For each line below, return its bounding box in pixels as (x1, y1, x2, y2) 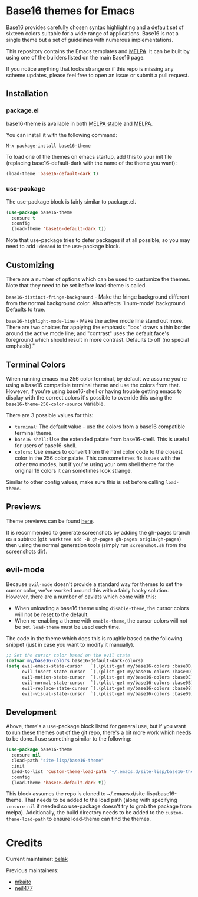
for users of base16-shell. (14, 441, 77, 449)
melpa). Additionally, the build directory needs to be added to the (6, 809, 164, 816)
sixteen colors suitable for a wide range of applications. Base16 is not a (6, 30, 179, 37)
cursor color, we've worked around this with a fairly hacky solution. (6, 587, 169, 594)
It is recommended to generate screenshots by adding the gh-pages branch (6, 529, 190, 536)
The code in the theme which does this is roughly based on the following (6, 634, 183, 641)
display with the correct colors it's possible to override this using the (6, 394, 173, 401)
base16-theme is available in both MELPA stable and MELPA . (6, 120, 153, 127)
